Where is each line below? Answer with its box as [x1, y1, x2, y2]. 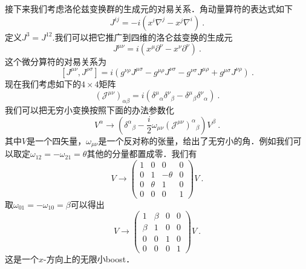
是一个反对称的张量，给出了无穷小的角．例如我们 [98, 134, 293, 147]
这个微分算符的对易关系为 [5, 55, 106, 68]
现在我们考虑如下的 [5, 77, 81, 90]
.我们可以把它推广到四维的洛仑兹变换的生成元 [52, 30, 233, 43]
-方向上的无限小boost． [44, 252, 135, 265]
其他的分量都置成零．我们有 [86, 147, 197, 160]
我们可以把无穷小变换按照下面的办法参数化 [5, 104, 174, 116]
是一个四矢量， [27, 134, 86, 147]
